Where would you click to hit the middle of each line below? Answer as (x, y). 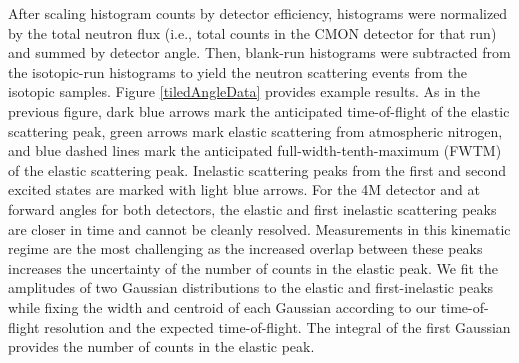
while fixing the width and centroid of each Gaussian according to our (222, 306)
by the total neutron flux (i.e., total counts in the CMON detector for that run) (252, 32)
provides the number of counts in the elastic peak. (161, 346)
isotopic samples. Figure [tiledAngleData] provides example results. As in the (244, 91)
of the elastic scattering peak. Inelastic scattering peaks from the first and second (257, 169)
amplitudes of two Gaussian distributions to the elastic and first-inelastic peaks (251, 287)
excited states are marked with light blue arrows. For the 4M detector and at (244, 189)
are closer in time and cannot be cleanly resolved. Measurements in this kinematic (259, 228)
